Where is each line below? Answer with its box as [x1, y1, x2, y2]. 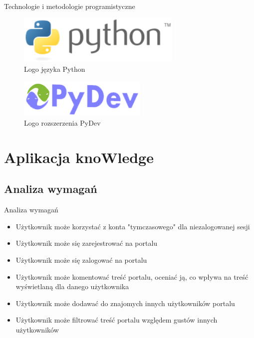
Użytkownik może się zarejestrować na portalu [15, 238, 158, 248]
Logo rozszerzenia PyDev [24, 118, 101, 128]
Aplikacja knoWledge [4, 147, 154, 167]
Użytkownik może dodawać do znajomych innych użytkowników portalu [15, 298, 235, 308]
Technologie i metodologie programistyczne [4, 1, 135, 11]
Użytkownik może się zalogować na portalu [15, 255, 147, 265]
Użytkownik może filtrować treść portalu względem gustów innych [15, 315, 218, 325]
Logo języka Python [24, 64, 85, 74]
